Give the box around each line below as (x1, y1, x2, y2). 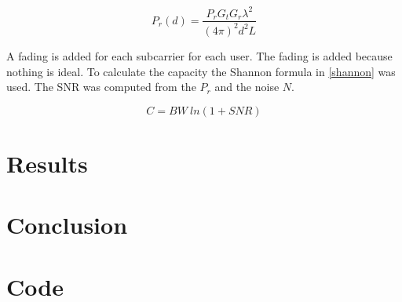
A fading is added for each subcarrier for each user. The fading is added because (6, 47, 393, 64)
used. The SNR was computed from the (6, 78, 196, 95)
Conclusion (6, 209, 128, 241)
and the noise (214, 78, 280, 95)
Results (6, 147, 88, 179)
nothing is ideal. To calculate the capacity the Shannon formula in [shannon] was (6, 63, 396, 79)
